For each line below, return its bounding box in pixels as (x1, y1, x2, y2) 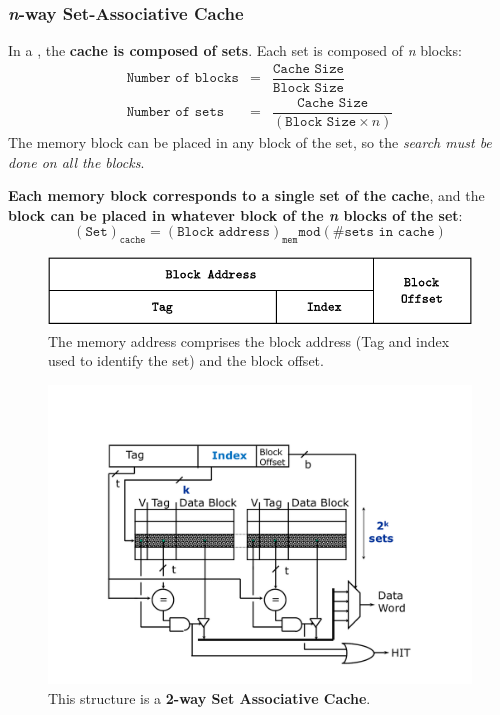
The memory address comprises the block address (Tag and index (48, 330, 450, 351)
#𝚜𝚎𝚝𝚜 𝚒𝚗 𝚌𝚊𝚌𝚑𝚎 (332, 225, 435, 240)
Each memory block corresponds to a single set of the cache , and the (8, 185, 485, 206)
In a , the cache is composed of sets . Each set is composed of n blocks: (8, 40, 462, 61)
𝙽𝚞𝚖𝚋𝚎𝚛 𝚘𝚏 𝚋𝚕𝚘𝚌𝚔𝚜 (126, 71, 239, 86)
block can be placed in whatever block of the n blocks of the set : (8, 204, 463, 225)
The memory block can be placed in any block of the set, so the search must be (8, 132, 492, 152)
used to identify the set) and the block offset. (48, 350, 324, 371)
